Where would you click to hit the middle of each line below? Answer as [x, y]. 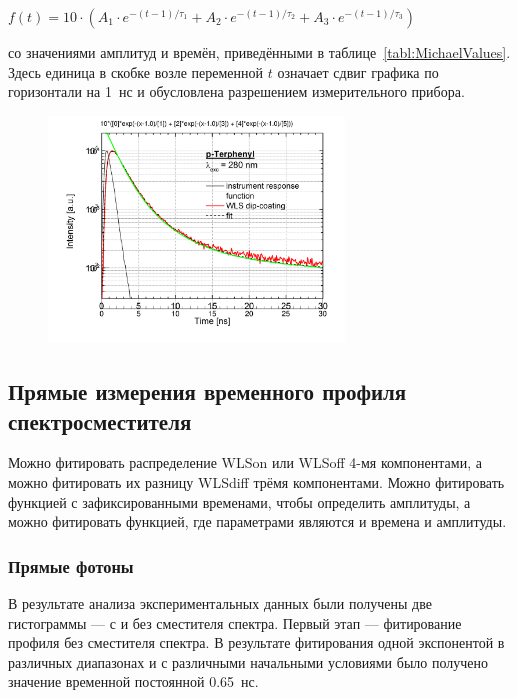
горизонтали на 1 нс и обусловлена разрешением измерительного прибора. [236, 91]
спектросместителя [100, 420]
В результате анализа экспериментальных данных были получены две [220, 603]
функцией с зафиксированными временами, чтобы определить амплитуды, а [239, 501]
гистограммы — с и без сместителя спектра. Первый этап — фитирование [235, 622]
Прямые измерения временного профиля [207, 391]
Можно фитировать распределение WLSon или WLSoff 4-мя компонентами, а [245, 462]
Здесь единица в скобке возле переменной [136, 71]
